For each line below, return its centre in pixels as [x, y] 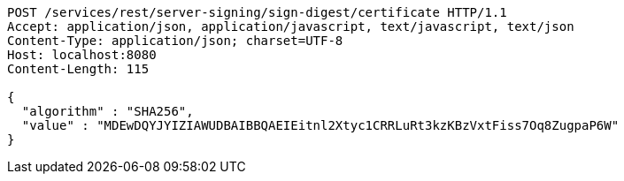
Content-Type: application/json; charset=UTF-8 [175, 41]
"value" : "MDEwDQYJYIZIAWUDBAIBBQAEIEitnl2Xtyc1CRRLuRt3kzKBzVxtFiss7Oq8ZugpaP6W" [320, 125]
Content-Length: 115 [78, 69]
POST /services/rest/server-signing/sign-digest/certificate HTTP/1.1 [257, 12]
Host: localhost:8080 [82, 55]
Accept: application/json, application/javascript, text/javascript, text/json [291, 26]
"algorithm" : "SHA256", [108, 111]
